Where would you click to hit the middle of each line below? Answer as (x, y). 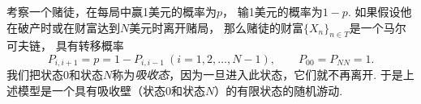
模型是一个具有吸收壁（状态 (91, 91)
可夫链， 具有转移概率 (65, 46)
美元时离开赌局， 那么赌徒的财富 (216, 27)
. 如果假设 (374, 11)
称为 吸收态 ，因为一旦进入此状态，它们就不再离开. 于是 (258, 75)
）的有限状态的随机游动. (279, 91)
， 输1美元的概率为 (273, 11)
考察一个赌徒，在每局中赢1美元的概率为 (112, 11)
